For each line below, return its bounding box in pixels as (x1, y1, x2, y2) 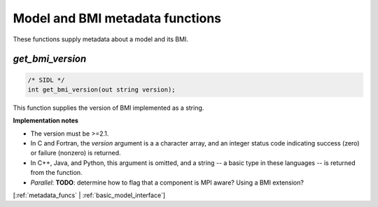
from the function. (30, 169, 83, 177)
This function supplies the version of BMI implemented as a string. (13, 103, 204, 112)
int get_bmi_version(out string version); (27, 85, 176, 94)
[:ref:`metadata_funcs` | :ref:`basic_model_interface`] (13, 191, 166, 199)
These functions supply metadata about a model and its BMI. (13, 35, 189, 43)
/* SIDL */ (27, 76, 65, 84)
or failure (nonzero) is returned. (30, 149, 121, 157)
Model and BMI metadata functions (13, 10, 222, 26)
